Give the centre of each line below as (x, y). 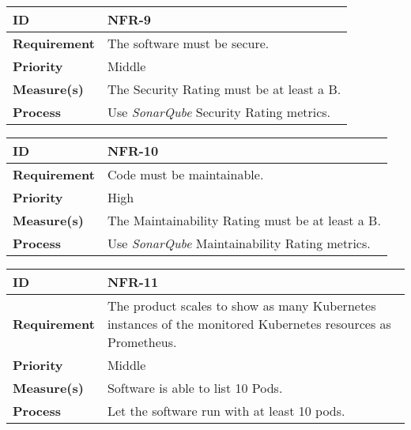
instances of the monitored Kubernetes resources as (249, 324)
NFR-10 (133, 151)
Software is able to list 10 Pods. (195, 388)
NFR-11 (133, 282)
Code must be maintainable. (185, 174)
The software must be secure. (188, 43)
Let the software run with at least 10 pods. (226, 411)
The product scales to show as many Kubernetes (241, 306)
